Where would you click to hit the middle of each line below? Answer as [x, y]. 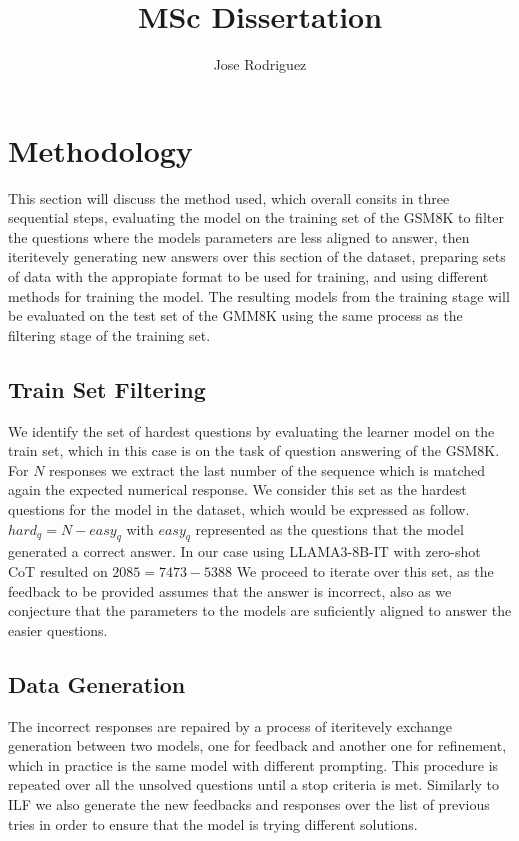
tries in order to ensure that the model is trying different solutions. [213, 823]
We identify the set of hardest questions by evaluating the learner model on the [251, 430]
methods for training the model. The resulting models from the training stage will [259, 295]
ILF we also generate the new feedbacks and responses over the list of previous [249, 803]
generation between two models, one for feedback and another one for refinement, [257, 745]
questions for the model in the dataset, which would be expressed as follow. [239, 508]
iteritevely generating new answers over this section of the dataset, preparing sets [257, 256]
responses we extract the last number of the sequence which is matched [267, 469]
